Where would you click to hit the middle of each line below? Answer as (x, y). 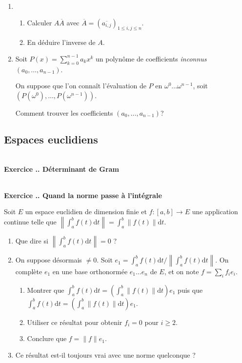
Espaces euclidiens (51, 139)
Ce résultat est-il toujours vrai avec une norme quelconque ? (105, 354)
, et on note (181, 271)
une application (215, 212)
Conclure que (47, 338)
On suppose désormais (49, 260)
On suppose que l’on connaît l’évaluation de (81, 86)
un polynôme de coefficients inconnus (151, 58)
